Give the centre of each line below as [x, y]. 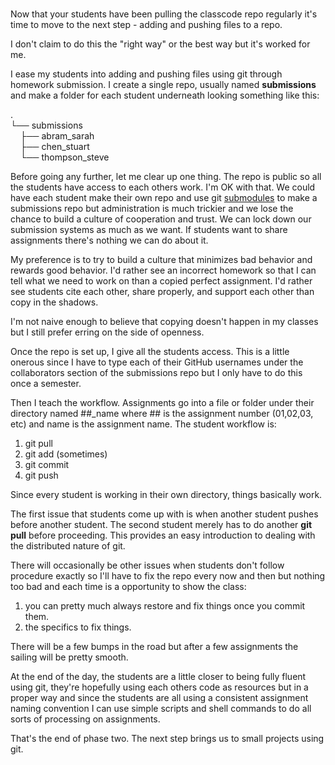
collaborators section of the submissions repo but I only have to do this [156, 373]
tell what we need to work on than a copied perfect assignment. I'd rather [161, 281]
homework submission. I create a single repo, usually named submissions [163, 85]
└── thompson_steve [64, 157]
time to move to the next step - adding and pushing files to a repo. [146, 25]
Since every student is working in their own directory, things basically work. [166, 495]
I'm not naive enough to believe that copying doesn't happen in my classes [164, 322]
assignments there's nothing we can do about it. [109, 240]
